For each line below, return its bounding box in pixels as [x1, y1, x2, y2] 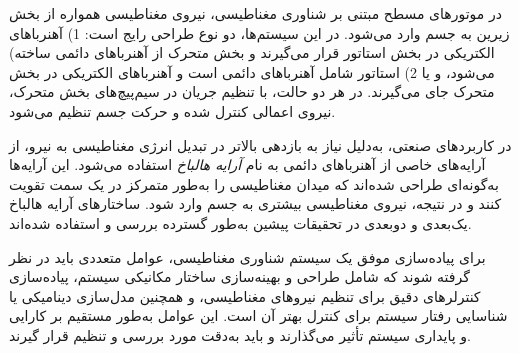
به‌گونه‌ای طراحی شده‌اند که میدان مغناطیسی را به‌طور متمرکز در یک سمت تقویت [9, 173, 499, 194]
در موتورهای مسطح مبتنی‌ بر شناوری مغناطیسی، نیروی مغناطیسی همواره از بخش [9, 3, 502, 23]
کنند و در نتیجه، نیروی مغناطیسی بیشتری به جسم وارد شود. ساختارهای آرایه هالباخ [9, 193, 502, 214]
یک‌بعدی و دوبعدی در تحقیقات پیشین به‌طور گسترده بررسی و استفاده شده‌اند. [9, 212, 472, 233]
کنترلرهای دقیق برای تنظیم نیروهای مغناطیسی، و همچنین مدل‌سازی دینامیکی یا [9, 285, 481, 306]
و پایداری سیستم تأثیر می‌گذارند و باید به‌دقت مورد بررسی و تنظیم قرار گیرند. [9, 324, 471, 345]
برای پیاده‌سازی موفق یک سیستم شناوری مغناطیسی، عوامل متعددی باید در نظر [9, 246, 486, 267]
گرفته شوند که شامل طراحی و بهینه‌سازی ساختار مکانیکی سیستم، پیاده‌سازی [9, 266, 470, 287]
